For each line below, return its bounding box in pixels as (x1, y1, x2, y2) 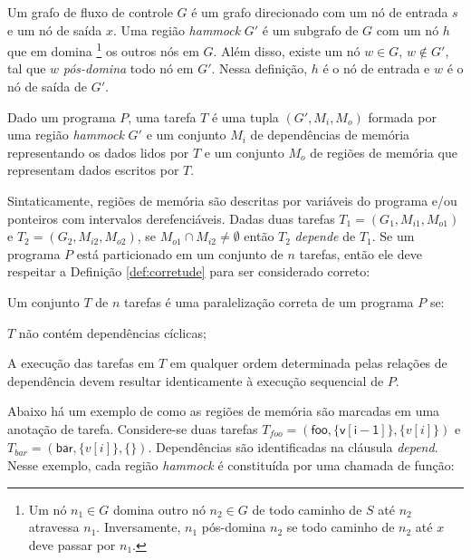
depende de (294, 227, 356, 246)
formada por (368, 107, 437, 126)
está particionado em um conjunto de (76, 244, 284, 263)
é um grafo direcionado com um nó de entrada (191, 3, 448, 21)
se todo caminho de (286, 517, 395, 536)
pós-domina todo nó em (62, 59, 194, 78)
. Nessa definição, (211, 59, 308, 78)
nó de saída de (7, 77, 87, 96)
